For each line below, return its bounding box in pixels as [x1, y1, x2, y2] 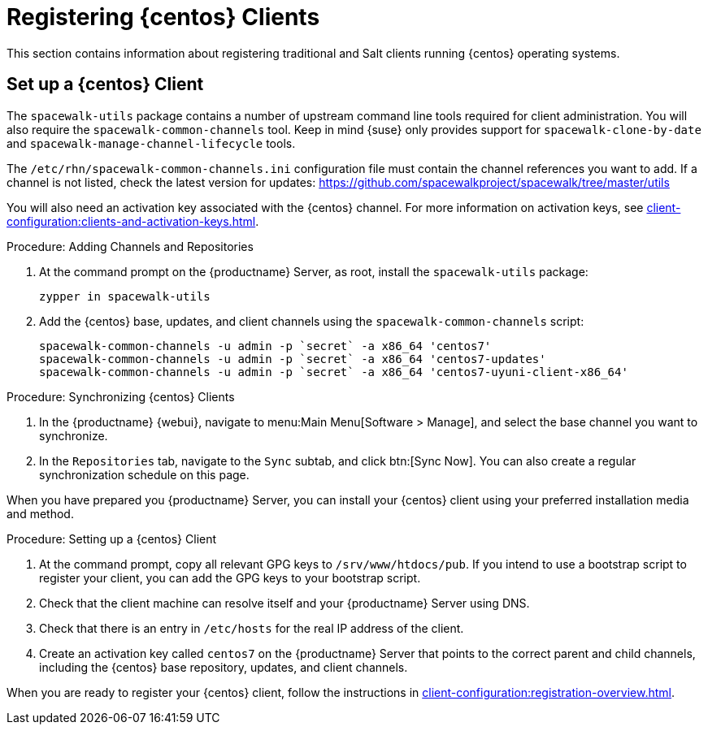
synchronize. [39, 428, 108, 443]
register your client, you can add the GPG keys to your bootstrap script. [39, 570, 421, 585]
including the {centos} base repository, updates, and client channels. [39, 660, 408, 674]
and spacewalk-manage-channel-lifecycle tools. [7, 136, 296, 150]
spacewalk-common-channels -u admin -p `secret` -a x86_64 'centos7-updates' [39, 352, 546, 365]
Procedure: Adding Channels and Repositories [7, 239, 254, 253]
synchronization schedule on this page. [39, 467, 250, 482]
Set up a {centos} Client [7, 74, 204, 95]
